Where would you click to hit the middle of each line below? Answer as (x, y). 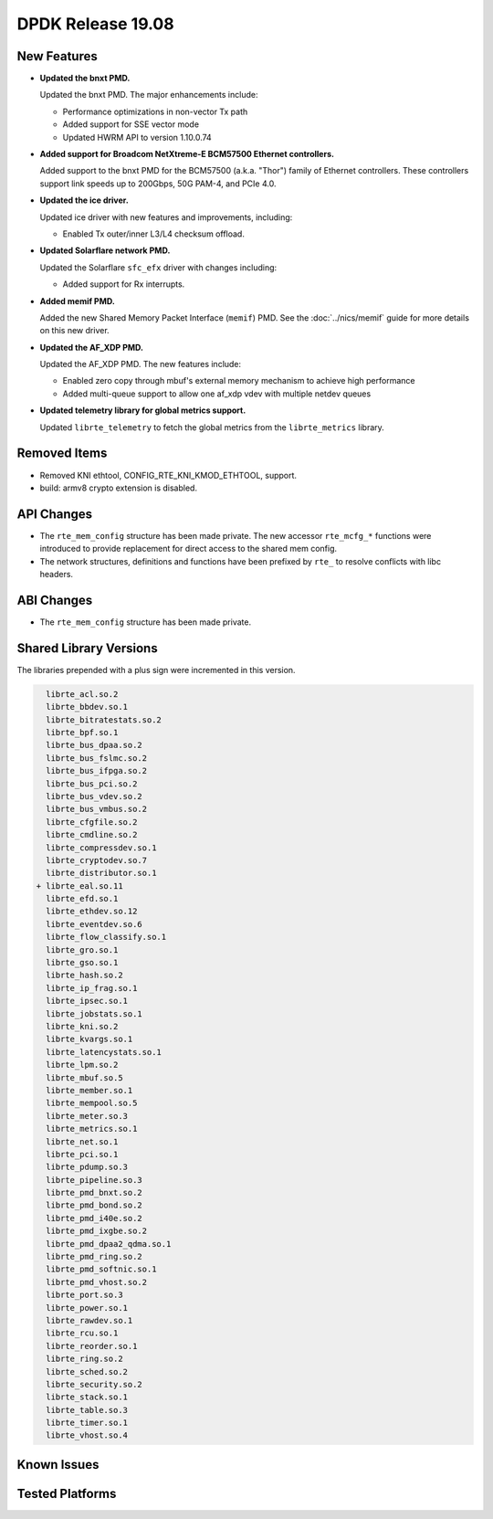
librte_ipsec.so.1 (87, 1001)
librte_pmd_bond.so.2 (94, 1205)
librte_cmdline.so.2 (92, 835)
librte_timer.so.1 (87, 1423)
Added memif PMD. (78, 301)
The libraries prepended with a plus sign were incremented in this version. (156, 670)
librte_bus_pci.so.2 (92, 784)
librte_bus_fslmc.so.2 (97, 758)
